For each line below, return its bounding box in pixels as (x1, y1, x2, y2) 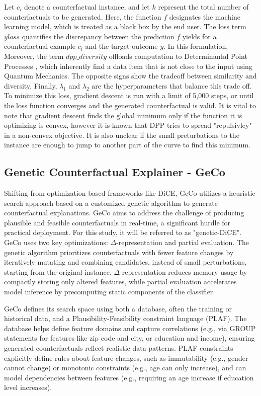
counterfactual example (4, 41, 75, 51)
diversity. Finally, (4, 80, 57, 91)
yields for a (182, 31, 217, 41)
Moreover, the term (4, 50, 64, 61)
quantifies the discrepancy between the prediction (22, 31, 175, 41)
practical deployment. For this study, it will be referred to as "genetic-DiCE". (4, 227, 241, 237)
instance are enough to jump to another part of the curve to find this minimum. (4, 139, 250, 150)
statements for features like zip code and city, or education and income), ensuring (4, 333, 255, 343)
